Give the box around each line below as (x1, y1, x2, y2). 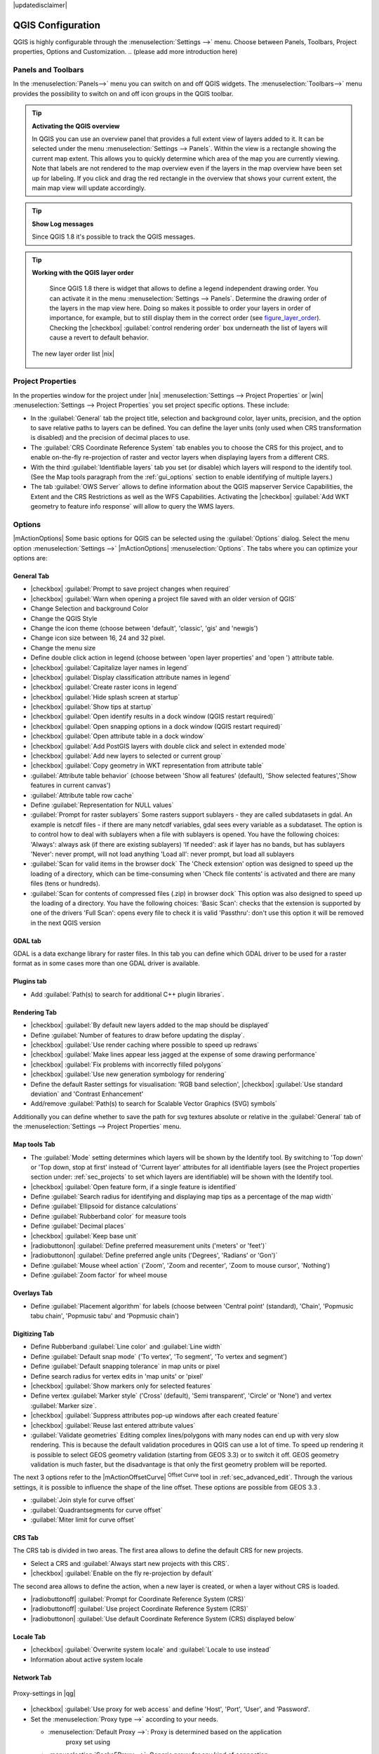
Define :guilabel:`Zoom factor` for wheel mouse (30, 1271, 168, 1280)
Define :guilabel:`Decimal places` (30, 1221, 126, 1231)
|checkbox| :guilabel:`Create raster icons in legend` (30, 683, 179, 691)
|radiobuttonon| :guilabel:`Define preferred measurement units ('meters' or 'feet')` (30, 1242, 267, 1250)
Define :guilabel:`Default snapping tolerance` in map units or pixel (30, 1362, 220, 1371)
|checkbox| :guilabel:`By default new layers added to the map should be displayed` (30, 1021, 270, 1029)
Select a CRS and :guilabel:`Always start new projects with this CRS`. (30, 1559, 230, 1567)
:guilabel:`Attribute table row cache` (30, 791, 135, 799)
